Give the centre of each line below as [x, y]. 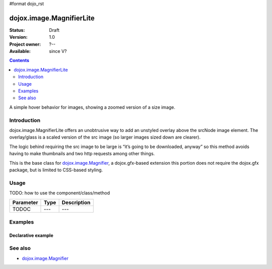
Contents [19, 60]
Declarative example [31, 235]
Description [76, 203]
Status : [17, 30]
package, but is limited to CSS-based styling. [56, 170]
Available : [20, 51]
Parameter [25, 203]
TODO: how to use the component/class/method [60, 193]
